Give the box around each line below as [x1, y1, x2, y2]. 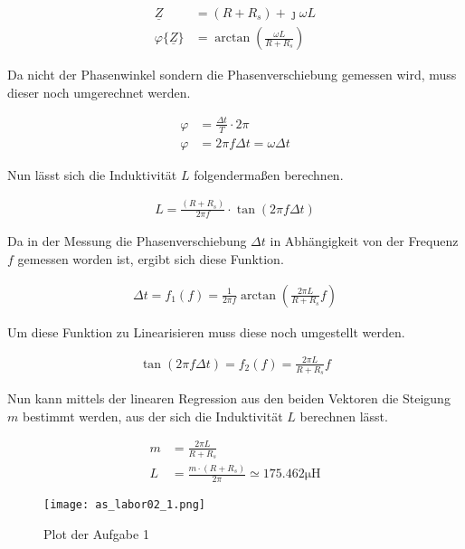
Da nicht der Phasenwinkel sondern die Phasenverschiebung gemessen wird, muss [7, 65, 457, 84]
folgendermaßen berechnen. [194, 165, 344, 184]
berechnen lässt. [299, 406, 388, 425]
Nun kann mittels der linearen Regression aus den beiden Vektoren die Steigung [7, 389, 451, 408]
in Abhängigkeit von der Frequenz [270, 232, 459, 251]
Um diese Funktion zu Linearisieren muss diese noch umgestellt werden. [7, 322, 405, 341]
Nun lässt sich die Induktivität [7, 165, 177, 184]
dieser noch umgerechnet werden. [7, 82, 191, 101]
